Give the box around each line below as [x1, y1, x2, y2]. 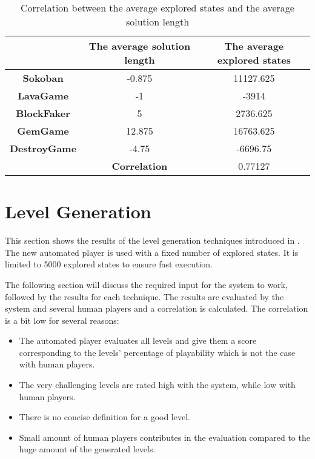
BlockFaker [16, 106, 70, 120]
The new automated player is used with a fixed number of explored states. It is [5, 246, 299, 258]
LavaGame [17, 89, 69, 102]
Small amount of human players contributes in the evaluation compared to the [19, 431, 310, 443]
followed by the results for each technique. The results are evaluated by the [5, 290, 284, 303]
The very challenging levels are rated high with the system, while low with [19, 378, 296, 391]
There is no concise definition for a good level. [19, 410, 190, 423]
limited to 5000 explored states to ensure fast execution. [5, 258, 213, 270]
